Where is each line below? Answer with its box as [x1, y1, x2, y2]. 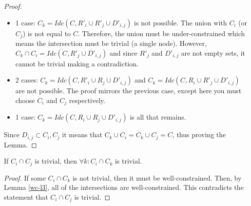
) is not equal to [22, 28, 71, 38]
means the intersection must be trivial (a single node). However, [15, 38, 207, 48]
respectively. [69, 95, 106, 105]
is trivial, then [35, 156, 77, 166]
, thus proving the [172, 129, 226, 140]
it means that [62, 129, 102, 140]
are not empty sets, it [181, 47, 246, 58]
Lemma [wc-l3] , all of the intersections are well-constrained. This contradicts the [4, 182, 244, 192]
